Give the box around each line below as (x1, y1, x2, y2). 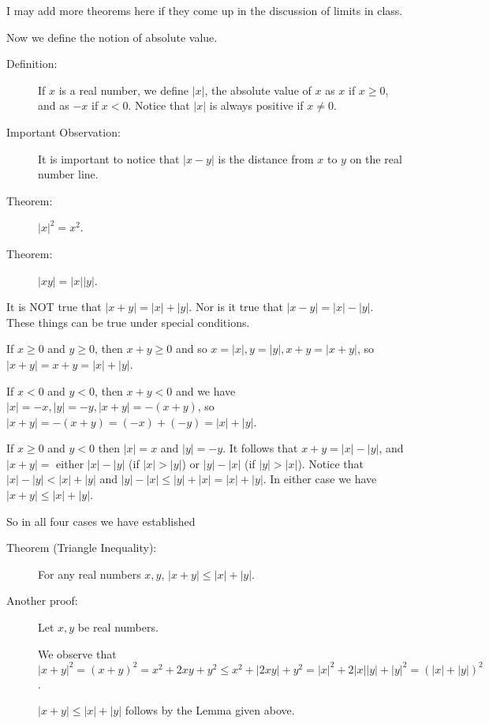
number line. (38, 166, 99, 182)
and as (38, 97, 69, 114)
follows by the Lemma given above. (125, 702, 295, 718)
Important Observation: (6, 123, 121, 140)
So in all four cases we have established (6, 512, 196, 529)
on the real (349, 150, 402, 167)
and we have (175, 382, 236, 399)
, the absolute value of (204, 81, 312, 98)
